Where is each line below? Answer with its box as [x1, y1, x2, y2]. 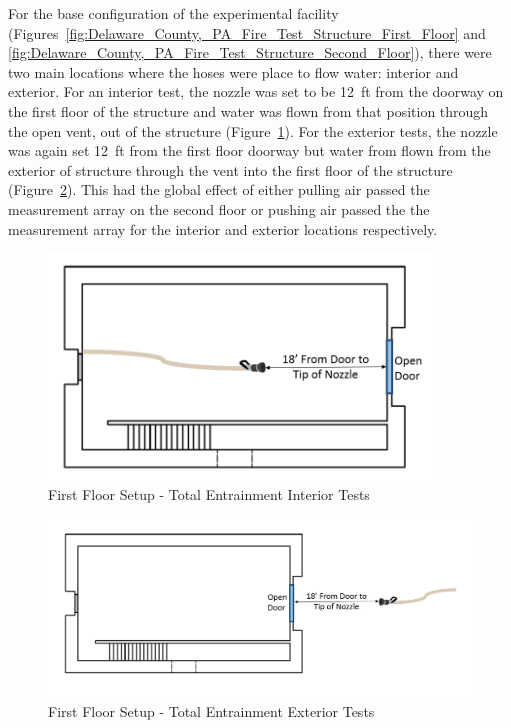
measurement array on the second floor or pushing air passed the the [8, 198, 430, 219]
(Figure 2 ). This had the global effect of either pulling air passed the [8, 179, 430, 200]
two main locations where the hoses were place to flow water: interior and [8, 61, 459, 82]
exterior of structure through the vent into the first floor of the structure [8, 159, 453, 180]
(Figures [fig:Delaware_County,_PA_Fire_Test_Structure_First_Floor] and [8, 22, 486, 43]
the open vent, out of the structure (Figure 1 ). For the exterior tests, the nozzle [8, 120, 498, 141]
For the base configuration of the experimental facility [8, 3, 339, 23]
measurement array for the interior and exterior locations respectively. [8, 218, 438, 239]
